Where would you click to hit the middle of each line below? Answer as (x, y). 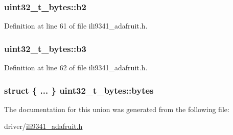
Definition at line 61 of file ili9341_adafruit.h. (76, 26)
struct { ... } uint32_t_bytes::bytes (79, 90)
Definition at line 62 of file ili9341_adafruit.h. (76, 67)
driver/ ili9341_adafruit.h (43, 126)
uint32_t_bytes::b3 (45, 48)
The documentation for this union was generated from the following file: (117, 109)
